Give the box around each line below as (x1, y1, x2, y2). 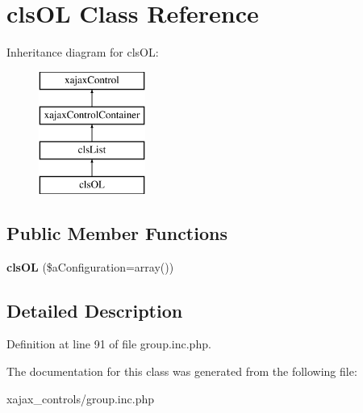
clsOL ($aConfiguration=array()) (6, 258, 174, 275)
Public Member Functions (6, 220, 227, 245)
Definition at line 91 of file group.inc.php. (6, 335, 211, 352)
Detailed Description (6, 297, 183, 322)
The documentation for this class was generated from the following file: (6, 363, 357, 380)
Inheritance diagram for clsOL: (6, 44, 159, 61)
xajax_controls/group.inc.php (6, 390, 154, 407)
